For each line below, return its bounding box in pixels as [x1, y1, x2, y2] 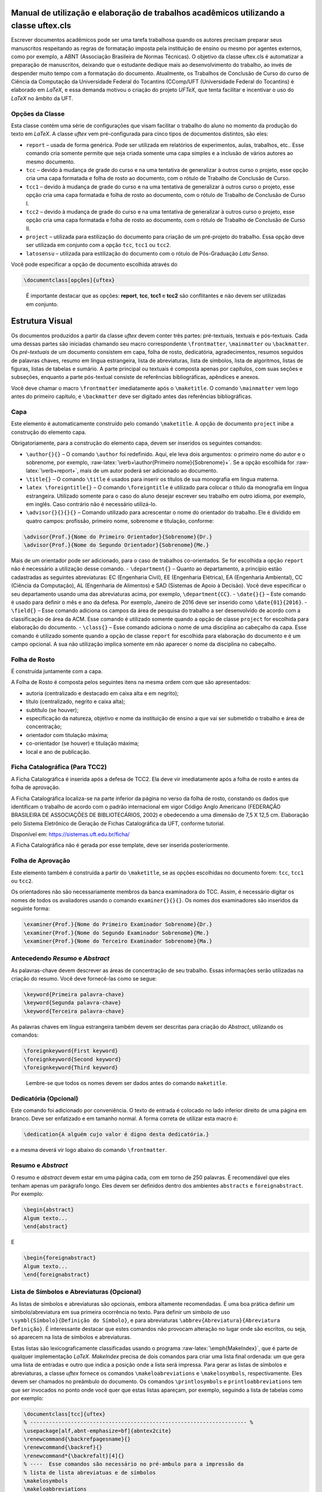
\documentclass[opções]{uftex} [23, 277, 116, 283]
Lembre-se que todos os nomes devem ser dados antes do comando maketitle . [26, 1079, 227, 1086]
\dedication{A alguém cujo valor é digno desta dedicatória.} [23, 1131, 209, 1138]
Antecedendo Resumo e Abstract [11, 954, 110, 963]
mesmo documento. [26, 158, 76, 165]
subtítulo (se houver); [26, 706, 79, 713]
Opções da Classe [11, 109, 65, 118]
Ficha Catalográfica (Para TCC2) [11, 763, 107, 771]
